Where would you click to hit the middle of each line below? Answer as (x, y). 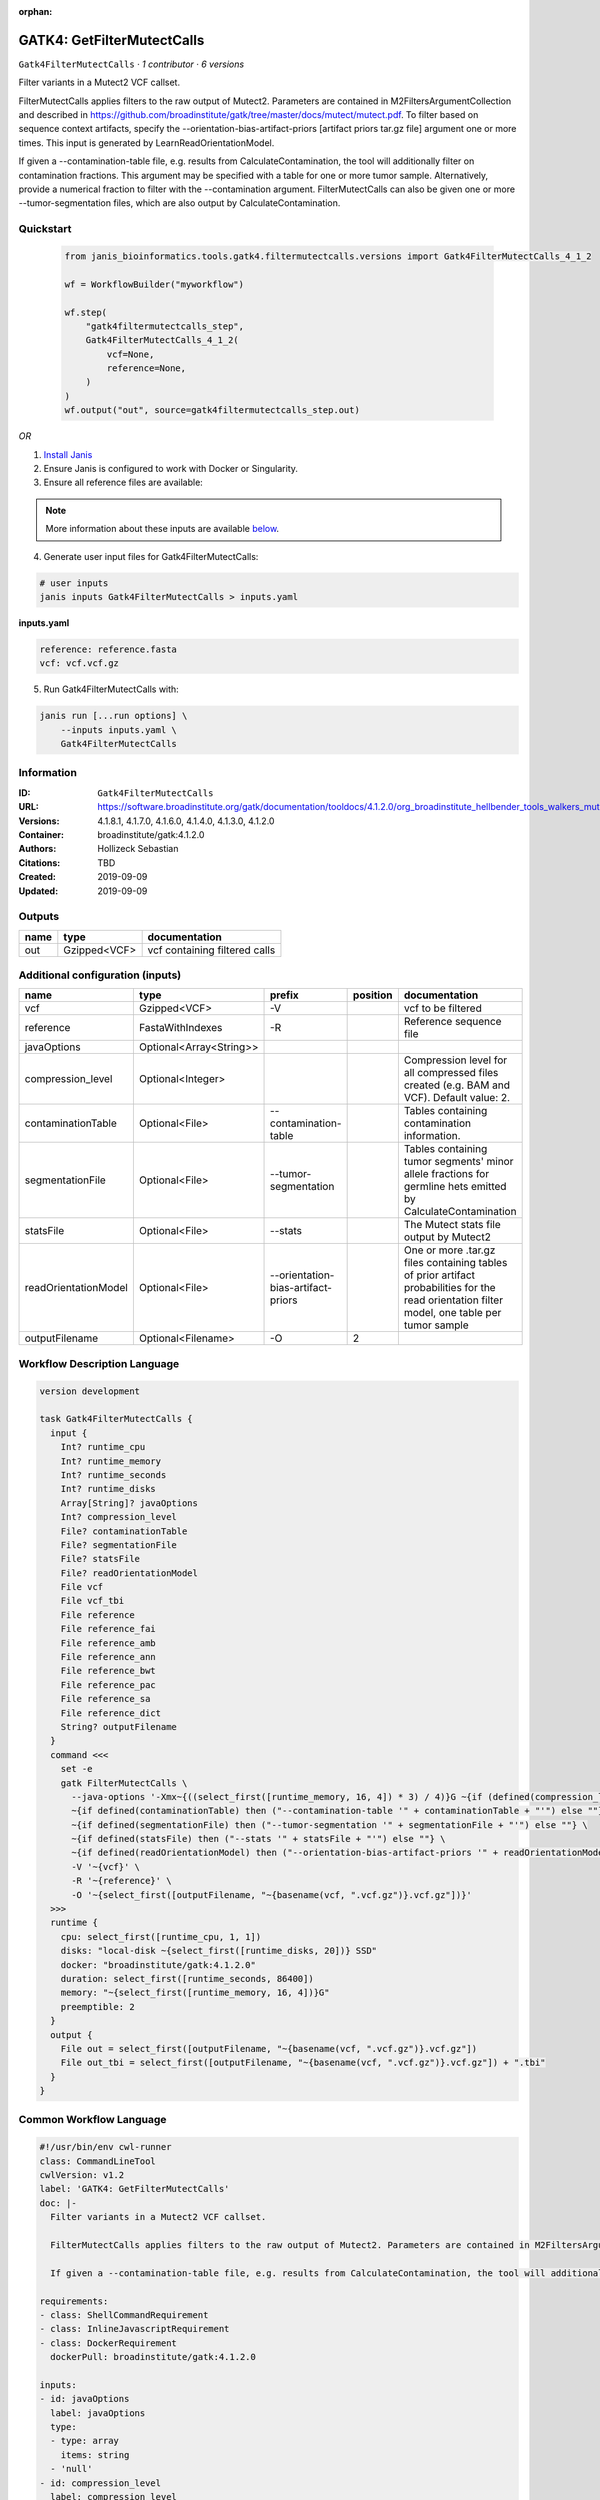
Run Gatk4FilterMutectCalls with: (111, 689)
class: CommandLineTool (98, 2161)
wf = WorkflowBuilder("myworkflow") (154, 284)
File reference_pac (108, 1684)
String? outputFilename (118, 1726)
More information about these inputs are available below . (162, 529)
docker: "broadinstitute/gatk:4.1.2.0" (158, 1964)
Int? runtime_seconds (113, 1474)
